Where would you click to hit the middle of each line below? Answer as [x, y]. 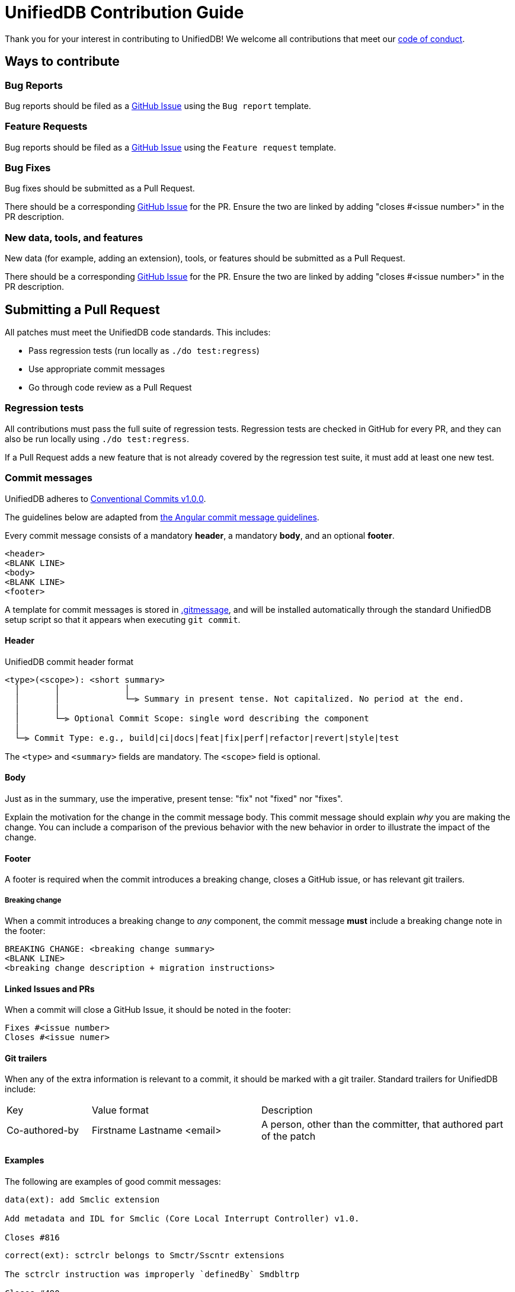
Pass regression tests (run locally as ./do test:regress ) [144, 351]
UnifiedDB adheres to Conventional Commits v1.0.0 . [105, 498]
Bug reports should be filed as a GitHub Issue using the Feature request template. [170, 147]
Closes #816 [32, 1237]
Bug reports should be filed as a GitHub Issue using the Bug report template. [158, 105]
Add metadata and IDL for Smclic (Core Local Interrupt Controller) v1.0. [182, 1218]
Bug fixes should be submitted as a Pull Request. [100, 188]
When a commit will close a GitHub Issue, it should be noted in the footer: [148, 1010]
